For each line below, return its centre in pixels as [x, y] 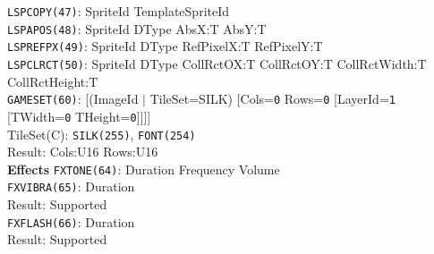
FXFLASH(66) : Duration [71, 221]
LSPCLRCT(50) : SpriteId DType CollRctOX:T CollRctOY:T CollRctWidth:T [217, 63]
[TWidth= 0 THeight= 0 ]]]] [79, 116]
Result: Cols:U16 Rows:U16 [83, 152]
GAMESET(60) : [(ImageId [73, 99]
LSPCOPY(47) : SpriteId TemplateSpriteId [119, 11]
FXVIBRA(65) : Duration [71, 186]
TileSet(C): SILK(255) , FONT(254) [102, 134]
